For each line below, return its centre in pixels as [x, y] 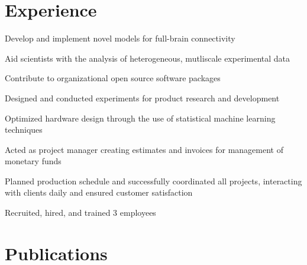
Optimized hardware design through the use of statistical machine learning [140, 118]
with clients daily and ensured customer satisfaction [99, 192]
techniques [24, 130]
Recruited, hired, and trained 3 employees [80, 213]
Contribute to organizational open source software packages [113, 78]
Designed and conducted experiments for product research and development [142, 98]
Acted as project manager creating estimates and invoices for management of [144, 149]
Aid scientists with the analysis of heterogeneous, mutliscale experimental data [148, 58]
